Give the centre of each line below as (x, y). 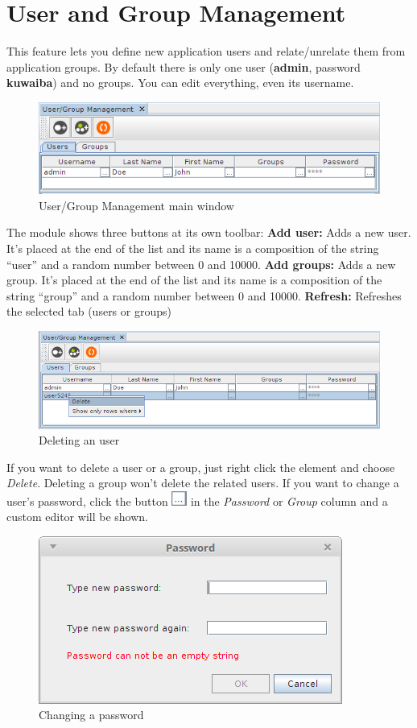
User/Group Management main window (136, 205)
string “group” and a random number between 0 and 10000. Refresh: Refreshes (204, 295)
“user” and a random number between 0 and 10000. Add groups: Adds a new (201, 264)
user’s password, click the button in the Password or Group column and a (197, 500)
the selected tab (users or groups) (89, 311)
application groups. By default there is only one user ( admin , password (184, 66)
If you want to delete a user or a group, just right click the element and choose (201, 467)
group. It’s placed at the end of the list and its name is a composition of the (194, 280)
